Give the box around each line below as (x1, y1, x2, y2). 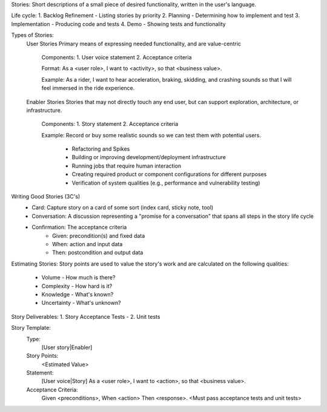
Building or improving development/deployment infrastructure (71, 154, 226, 161)
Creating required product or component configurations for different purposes (71, 171, 267, 178)
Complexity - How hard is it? (41, 282, 113, 290)
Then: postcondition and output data (52, 249, 144, 257)
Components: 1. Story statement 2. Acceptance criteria (41, 120, 179, 128)
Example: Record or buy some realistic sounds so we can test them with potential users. (41, 131, 262, 139)
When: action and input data (52, 240, 123, 247)
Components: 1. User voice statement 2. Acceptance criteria (41, 53, 192, 60)
